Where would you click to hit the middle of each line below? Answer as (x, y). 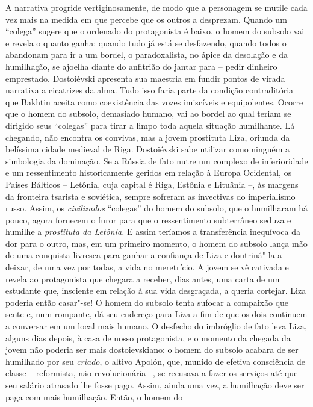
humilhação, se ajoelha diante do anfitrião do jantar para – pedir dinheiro (141, 66)
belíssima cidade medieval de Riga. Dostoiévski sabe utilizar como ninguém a (148, 149)
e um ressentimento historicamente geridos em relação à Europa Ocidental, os (149, 172)
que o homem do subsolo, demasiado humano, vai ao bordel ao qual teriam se (148, 113)
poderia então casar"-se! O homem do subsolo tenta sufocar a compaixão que (147, 302)
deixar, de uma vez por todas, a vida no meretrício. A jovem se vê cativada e (147, 267)
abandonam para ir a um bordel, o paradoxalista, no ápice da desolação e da (147, 54)
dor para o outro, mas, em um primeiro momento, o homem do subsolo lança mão (156, 243)
